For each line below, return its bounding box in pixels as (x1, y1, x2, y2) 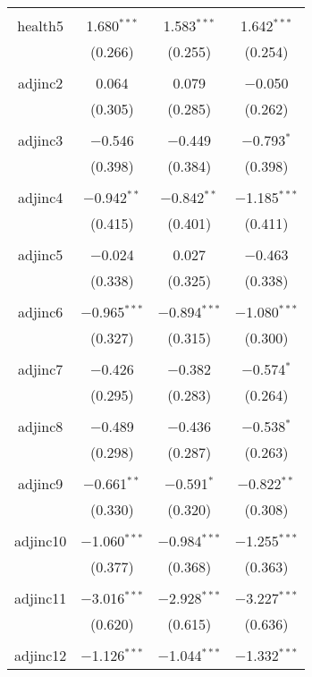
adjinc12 (14, 645, 67, 665)
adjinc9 (18, 473, 63, 494)
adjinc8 (18, 416, 63, 436)
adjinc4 (18, 187, 63, 207)
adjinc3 (18, 130, 63, 150)
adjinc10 (14, 530, 67, 551)
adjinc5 (18, 244, 63, 265)
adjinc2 (18, 72, 63, 93)
